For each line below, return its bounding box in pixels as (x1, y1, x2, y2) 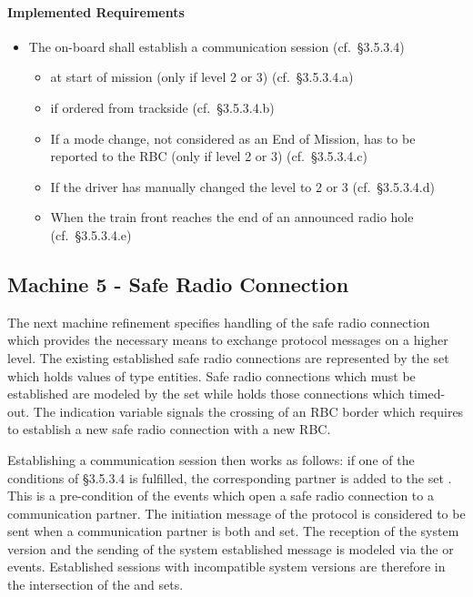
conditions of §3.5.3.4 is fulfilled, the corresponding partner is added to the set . (7, 468, 452, 487)
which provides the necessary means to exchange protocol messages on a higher (7, 330, 448, 349)
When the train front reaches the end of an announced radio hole (50, 207, 414, 227)
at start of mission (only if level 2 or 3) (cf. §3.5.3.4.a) (50, 67, 354, 86)
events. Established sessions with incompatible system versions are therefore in (7, 557, 446, 576)
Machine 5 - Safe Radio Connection (7, 269, 349, 298)
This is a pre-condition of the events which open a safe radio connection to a (7, 486, 434, 505)
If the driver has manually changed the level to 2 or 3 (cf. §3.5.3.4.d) (50, 177, 435, 196)
